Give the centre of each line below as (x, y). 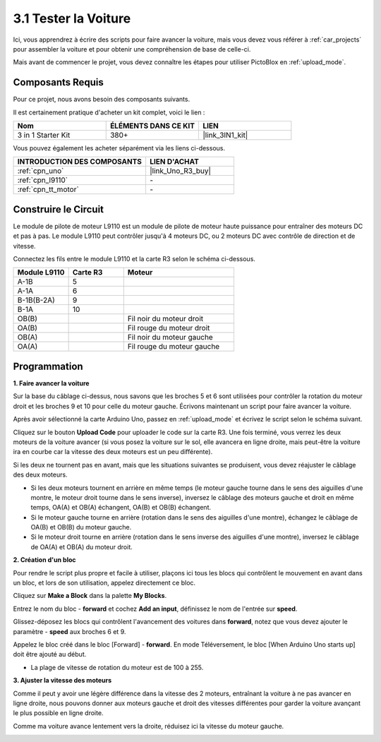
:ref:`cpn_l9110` (43, 180)
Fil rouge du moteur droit (169, 328)
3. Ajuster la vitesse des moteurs (62, 681)
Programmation (48, 366)
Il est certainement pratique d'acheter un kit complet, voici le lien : (109, 112)
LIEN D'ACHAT (174, 162)
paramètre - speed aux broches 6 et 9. (69, 631)
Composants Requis (58, 82)
